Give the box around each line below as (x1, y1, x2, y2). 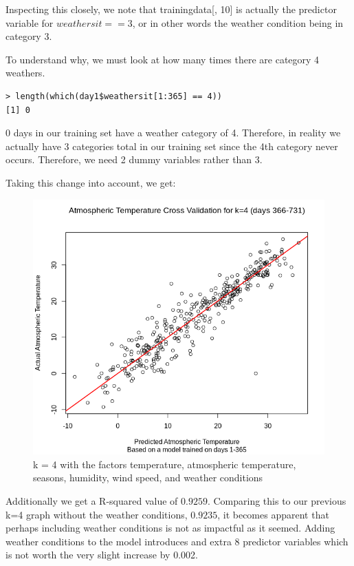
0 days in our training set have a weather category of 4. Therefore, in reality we (5, 125, 341, 140)
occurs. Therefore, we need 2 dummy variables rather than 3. (5, 152, 263, 167)
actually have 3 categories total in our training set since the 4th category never (5, 138, 338, 153)
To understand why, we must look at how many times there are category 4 (5, 52, 320, 66)
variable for (5, 15, 54, 30)
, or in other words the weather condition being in (132, 15, 344, 30)
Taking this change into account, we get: (5, 175, 176, 189)
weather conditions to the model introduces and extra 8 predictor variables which (5, 534, 349, 548)
